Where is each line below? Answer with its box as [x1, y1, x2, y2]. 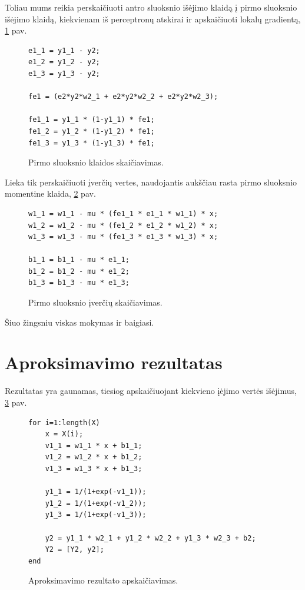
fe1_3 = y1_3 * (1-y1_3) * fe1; [28, 138, 155, 147]
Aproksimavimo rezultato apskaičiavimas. [28, 574, 178, 586]
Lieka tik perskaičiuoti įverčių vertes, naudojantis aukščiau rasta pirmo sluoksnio [5, 175, 297, 188]
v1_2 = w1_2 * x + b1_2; [45, 453, 142, 462]
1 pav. [5, 24, 27, 37]
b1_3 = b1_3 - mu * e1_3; [28, 279, 130, 287]
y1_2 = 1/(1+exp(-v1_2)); [45, 499, 147, 508]
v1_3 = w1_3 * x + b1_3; [45, 464, 142, 473]
